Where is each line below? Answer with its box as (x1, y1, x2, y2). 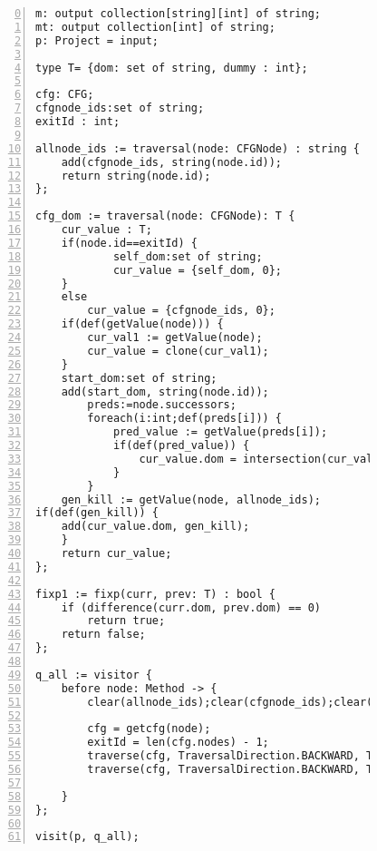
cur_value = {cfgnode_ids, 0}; (87, 304, 275, 318)
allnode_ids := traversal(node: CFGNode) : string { (35, 142, 360, 155)
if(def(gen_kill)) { (35, 506, 159, 520)
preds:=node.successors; (87, 398, 237, 412)
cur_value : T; (61, 223, 152, 236)
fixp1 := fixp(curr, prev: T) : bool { (35, 587, 275, 601)
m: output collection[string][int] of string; (35, 7, 321, 20)
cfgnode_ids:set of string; (35, 102, 205, 115)
